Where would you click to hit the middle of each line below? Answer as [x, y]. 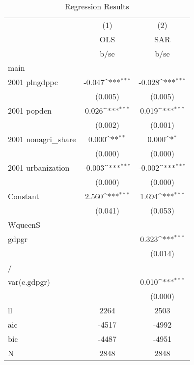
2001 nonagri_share [42, 139]
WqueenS [24, 225]
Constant [24, 196]
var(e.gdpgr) [29, 282]
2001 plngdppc [33, 82]
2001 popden [30, 110]
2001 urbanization [39, 167]
